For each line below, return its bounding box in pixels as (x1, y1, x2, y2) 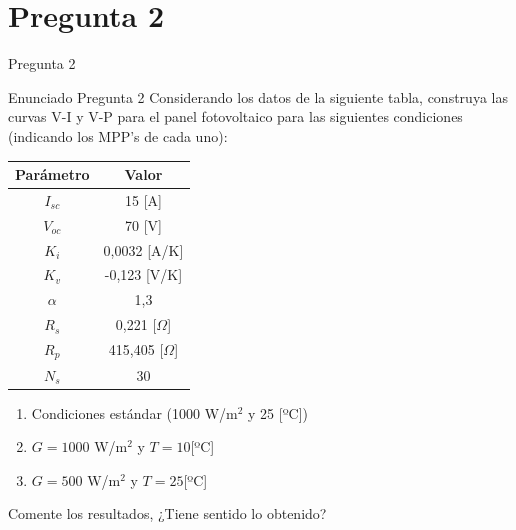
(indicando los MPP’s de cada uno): (8, 125, 228, 146)
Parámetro (15, 164, 90, 184)
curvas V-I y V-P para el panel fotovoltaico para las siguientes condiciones (8, 106, 463, 127)
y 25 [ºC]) (248, 402, 308, 423)
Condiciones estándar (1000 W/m (31, 402, 238, 423)
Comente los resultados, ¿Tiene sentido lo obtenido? (8, 503, 327, 524)
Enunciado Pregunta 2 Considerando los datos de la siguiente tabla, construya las (8, 86, 508, 107)
